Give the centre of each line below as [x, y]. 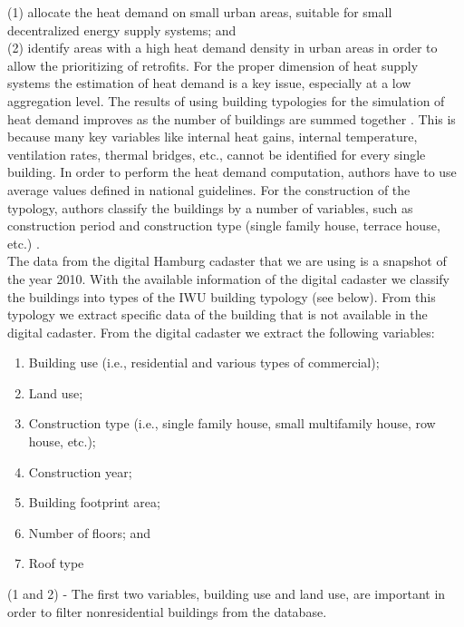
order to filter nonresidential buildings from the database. [167, 611]
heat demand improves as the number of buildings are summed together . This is [232, 118]
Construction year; [80, 471]
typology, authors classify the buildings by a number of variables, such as [210, 207]
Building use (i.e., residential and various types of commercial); [204, 362]
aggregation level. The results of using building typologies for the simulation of [226, 100]
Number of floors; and [90, 532]
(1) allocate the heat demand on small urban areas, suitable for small [200, 12]
